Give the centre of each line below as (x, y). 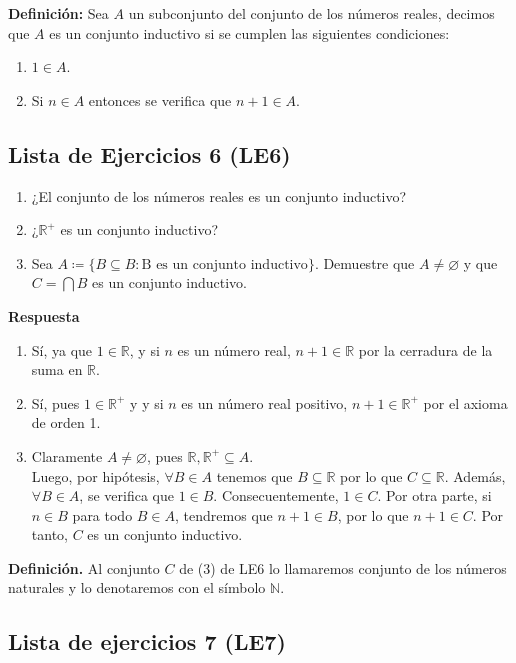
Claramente (67, 455)
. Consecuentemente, (276, 495)
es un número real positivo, (264, 402)
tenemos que (254, 475)
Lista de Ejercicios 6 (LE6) (149, 153)
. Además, (475, 475)
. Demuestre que (364, 262)
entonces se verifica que (160, 99)
